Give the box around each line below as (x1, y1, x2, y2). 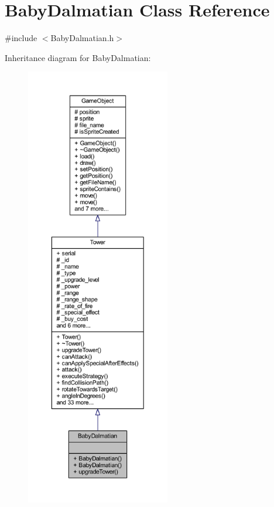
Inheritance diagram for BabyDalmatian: (5, 51, 151, 63)
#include (5, 32, 37, 44)
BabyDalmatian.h (50, 32, 114, 44)
